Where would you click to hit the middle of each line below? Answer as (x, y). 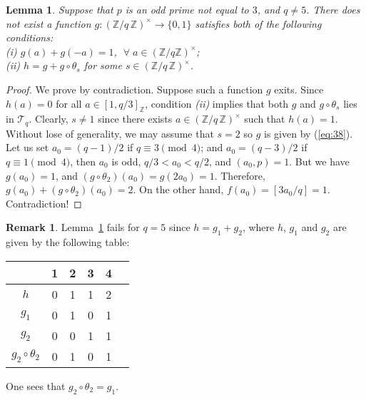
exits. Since (299, 89)
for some (103, 65)
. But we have (319, 161)
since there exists (135, 119)
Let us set (27, 147)
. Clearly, (49, 119)
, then (83, 161)
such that (265, 119)
